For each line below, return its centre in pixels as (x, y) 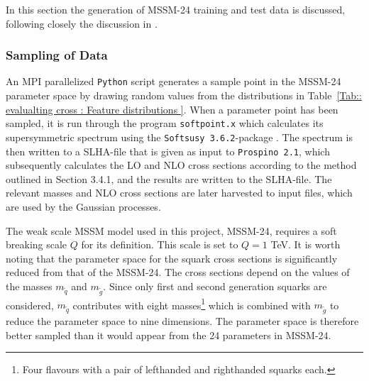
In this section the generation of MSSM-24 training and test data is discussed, (176, 9)
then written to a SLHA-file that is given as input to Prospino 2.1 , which (168, 151)
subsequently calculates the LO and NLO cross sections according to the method (181, 165)
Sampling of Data (57, 55)
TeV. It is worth (305, 244)
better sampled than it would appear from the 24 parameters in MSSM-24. (169, 335)
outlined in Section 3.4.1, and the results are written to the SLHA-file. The (169, 178)
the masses (29, 286)
